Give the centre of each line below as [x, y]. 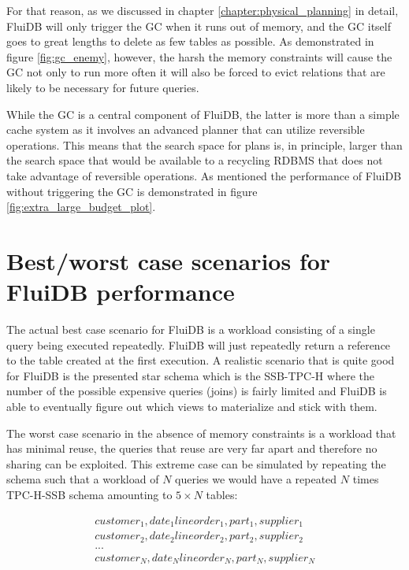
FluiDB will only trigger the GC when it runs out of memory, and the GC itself [199, 26]
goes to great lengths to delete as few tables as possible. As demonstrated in [190, 41]
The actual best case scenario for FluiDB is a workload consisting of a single [191, 329]
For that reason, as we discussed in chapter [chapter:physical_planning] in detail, [203, 10]
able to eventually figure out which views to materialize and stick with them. [192, 406]
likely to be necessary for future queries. [103, 87]
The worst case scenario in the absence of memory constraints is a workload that [201, 433]
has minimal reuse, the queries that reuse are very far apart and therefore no [192, 448]
